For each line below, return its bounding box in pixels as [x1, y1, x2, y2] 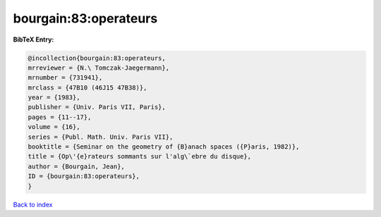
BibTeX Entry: [13, 35, 54, 44]
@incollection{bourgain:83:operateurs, [28, 54, 166, 62]
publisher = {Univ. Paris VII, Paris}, [28, 103, 166, 111]
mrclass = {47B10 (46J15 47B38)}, [28, 83, 147, 92]
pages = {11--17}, [28, 113, 92, 121]
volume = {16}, [28, 123, 80, 131]
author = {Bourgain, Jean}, [28, 162, 125, 170]
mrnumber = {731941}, [28, 74, 103, 82]
